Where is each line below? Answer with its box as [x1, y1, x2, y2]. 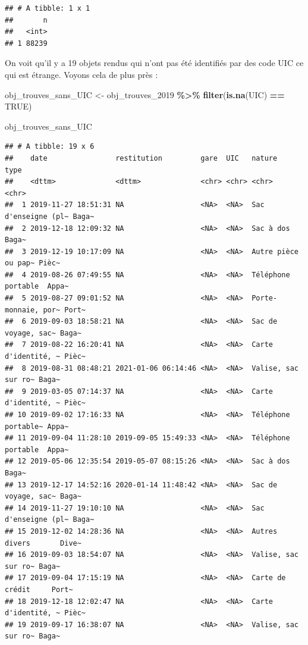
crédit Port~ [5, 585, 73, 594]
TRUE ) [5, 100, 32, 112]
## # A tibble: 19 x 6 [5, 142, 95, 151]
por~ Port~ [43, 305, 86, 314]
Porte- [252, 294, 278, 303]
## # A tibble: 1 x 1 [5, 4, 90, 12]
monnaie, [5, 305, 39, 314]
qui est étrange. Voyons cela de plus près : [5, 68, 158, 80]
